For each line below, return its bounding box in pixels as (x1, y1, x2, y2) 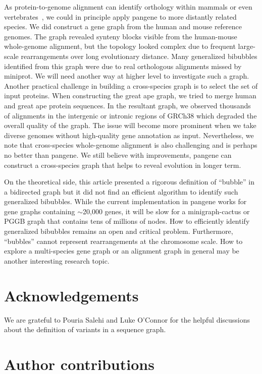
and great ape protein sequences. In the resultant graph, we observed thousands (4, 100, 251, 110)
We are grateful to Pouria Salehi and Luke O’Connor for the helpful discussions (4, 314, 250, 325)
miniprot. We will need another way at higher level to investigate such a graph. (4, 71, 249, 81)
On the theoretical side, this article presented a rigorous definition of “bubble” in (4, 176, 254, 187)
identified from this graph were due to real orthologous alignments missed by (4, 60, 242, 71)
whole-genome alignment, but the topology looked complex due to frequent (4, 41, 236, 51)
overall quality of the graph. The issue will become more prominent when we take (4, 120, 256, 131)
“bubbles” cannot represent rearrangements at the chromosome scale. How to (4, 235, 243, 246)
